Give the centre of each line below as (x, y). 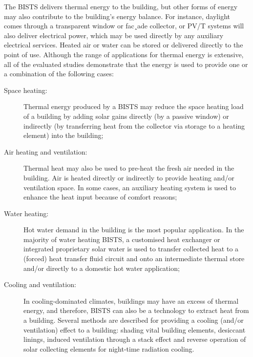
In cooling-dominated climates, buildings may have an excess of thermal (131, 301)
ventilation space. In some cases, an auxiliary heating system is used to (130, 187)
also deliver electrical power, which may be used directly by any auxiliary (114, 35)
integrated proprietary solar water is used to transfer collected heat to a (131, 249)
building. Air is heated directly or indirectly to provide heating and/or (129, 177)
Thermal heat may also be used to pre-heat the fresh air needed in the (129, 168)
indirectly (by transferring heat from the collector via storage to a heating (134, 125)
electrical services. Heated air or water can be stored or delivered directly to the (124, 45)
